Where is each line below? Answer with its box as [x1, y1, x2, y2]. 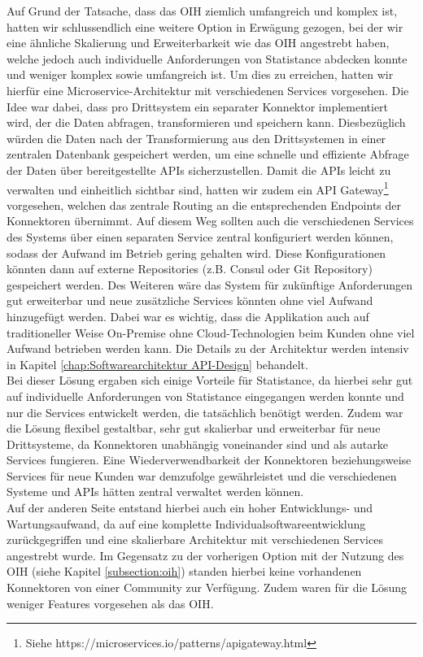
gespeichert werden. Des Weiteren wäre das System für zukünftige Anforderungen [7, 276, 412, 293]
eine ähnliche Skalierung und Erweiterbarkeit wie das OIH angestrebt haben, [7, 34, 390, 51]
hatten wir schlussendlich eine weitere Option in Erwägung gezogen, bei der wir [7, 18, 403, 35]
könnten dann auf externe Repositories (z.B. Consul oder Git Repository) [7, 260, 373, 277]
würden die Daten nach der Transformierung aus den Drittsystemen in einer [7, 129, 386, 146]
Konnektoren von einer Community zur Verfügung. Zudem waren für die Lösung [7, 579, 408, 596]
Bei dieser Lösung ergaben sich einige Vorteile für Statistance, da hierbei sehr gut [7, 372, 413, 389]
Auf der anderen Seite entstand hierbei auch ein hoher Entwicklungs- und [7, 499, 373, 516]
